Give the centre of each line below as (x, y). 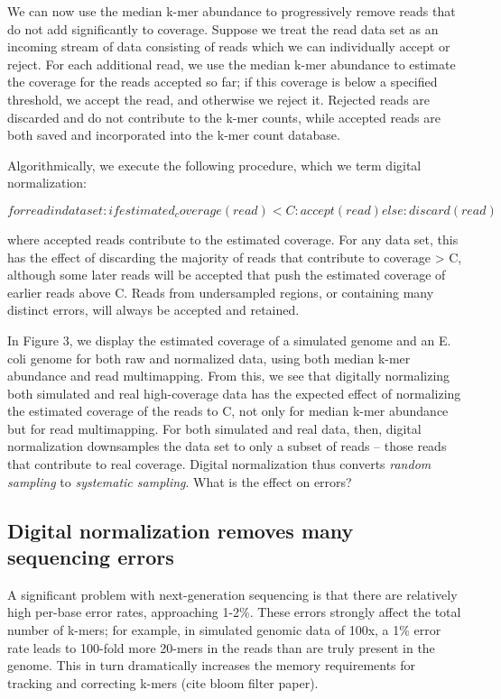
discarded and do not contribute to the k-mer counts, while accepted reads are (224, 117)
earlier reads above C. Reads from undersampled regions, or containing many (221, 292)
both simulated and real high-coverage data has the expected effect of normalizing (234, 393)
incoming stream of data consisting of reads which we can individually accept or (229, 46)
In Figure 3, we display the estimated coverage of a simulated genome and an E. (229, 340)
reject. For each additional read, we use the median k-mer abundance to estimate (232, 64)
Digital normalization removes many (181, 530)
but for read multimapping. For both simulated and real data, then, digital (214, 428)
